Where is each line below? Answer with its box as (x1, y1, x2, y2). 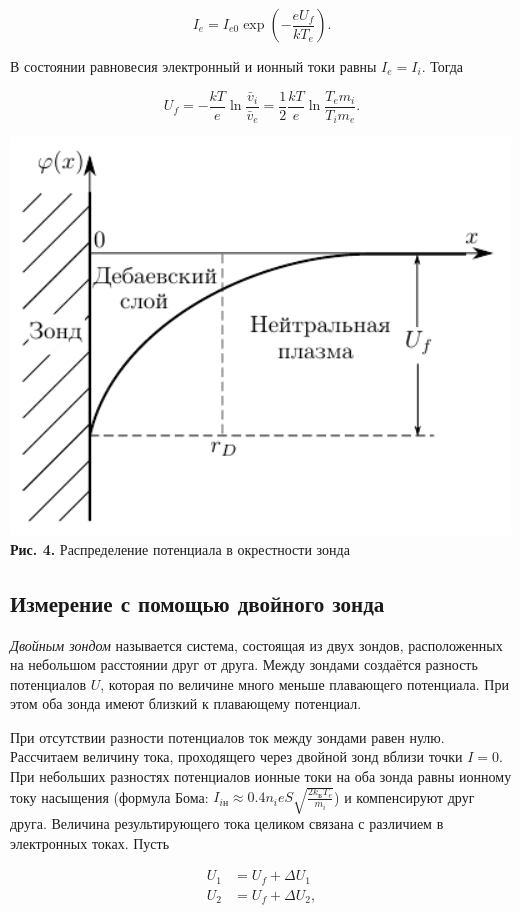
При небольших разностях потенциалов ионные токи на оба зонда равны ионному (10, 766, 512, 787)
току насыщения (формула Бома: (10, 786, 209, 807)
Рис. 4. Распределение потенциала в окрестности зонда (10, 538, 350, 559)
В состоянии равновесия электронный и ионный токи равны (10, 56, 377, 76)
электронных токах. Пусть (10, 832, 170, 853)
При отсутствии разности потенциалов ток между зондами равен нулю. (10, 726, 445, 747)
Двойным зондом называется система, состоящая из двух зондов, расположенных (10, 634, 503, 655)
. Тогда (421, 56, 464, 76)
